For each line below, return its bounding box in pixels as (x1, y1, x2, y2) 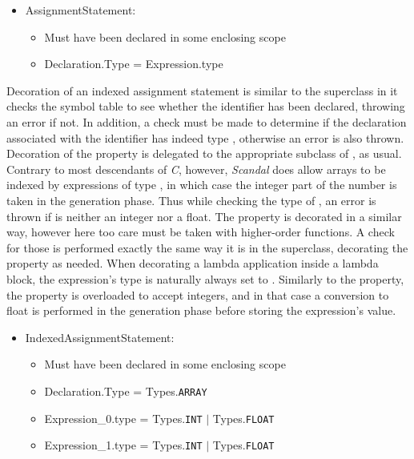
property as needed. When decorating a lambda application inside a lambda (6, 255, 379, 272)
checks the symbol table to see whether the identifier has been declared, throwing (6, 98, 405, 115)
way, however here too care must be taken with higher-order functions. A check (6, 223, 395, 240)
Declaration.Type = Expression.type (44, 55, 223, 72)
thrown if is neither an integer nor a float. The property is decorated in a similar (6, 207, 402, 224)
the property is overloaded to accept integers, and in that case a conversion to (6, 286, 389, 303)
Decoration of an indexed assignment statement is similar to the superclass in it (6, 82, 398, 99)
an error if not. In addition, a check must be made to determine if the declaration (6, 113, 407, 130)
